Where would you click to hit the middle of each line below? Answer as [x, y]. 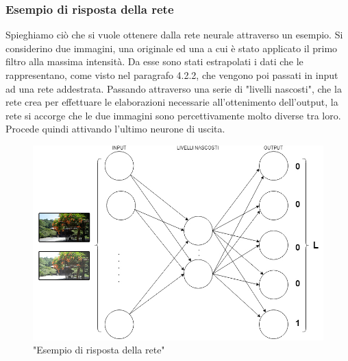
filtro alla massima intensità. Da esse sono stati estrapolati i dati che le [154, 61]
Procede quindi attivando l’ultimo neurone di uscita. [115, 129]
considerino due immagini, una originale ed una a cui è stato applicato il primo [172, 48]
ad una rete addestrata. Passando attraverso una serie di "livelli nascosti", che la [174, 88]
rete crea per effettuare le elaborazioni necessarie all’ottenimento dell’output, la [172, 102]
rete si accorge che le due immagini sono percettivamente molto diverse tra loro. [173, 115]
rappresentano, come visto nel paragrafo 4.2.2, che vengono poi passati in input [172, 75]
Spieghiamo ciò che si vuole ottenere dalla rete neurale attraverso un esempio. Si [174, 35]
